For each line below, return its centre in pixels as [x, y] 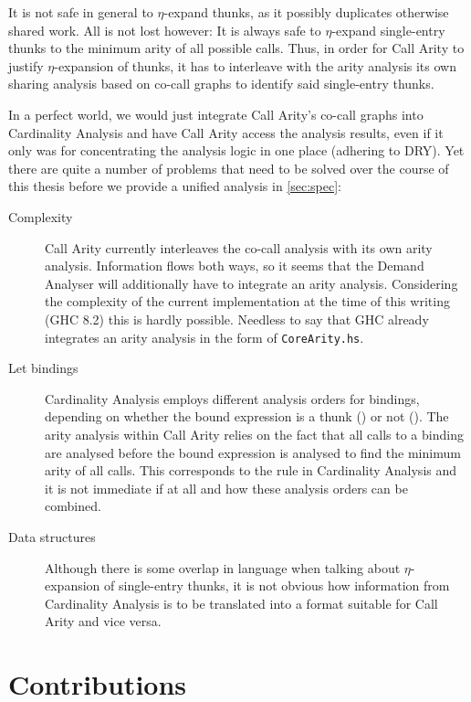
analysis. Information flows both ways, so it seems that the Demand [235, 266]
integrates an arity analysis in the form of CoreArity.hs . [204, 337]
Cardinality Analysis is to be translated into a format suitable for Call [241, 603]
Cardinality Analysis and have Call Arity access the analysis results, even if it [226, 132]
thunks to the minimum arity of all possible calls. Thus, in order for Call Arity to [236, 48]
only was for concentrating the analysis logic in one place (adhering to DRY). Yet [236, 150]
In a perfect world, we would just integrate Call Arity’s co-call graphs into [216, 114]
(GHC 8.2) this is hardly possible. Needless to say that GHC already [237, 319]
